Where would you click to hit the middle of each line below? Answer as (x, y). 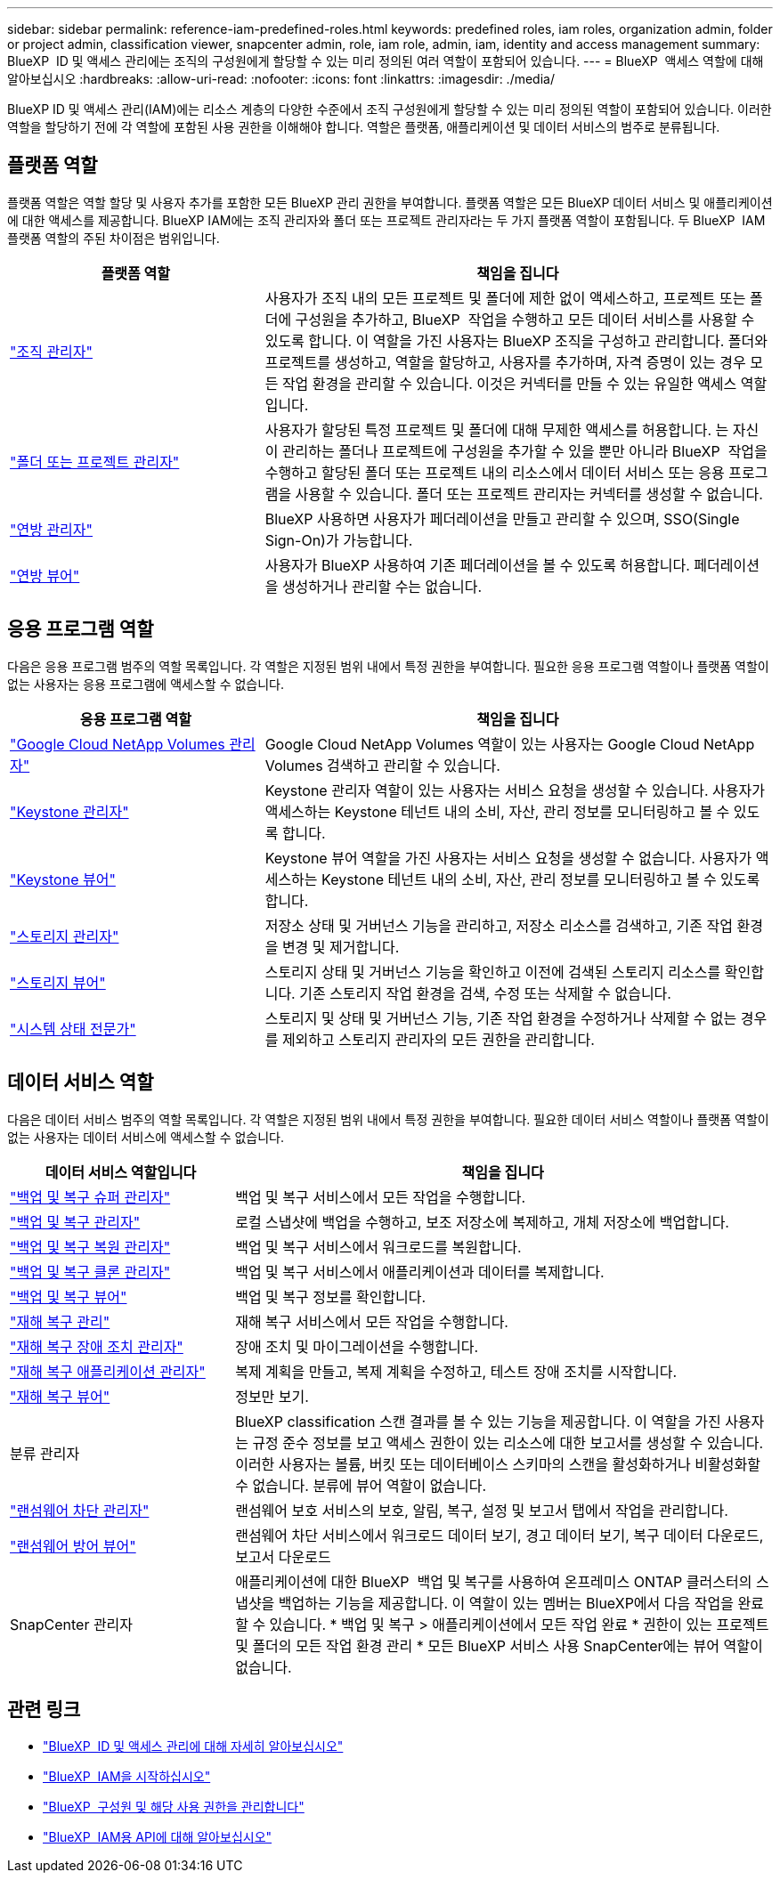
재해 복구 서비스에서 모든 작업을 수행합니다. (372, 1321)
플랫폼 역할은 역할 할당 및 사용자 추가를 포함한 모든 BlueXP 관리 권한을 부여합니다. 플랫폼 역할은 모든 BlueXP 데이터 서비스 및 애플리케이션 (390, 202)
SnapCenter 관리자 (72, 1624)
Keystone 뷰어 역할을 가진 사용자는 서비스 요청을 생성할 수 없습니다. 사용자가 (508, 858)
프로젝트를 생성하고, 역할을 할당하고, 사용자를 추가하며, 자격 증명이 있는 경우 (505, 362)
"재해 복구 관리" (60, 1321)
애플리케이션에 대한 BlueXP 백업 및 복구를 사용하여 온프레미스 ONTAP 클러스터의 (494, 1581)
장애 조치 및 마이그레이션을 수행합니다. (357, 1346)
